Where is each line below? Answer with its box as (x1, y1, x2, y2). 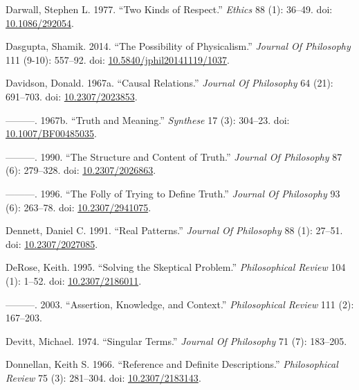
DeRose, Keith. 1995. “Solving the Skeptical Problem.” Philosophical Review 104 (6, 260, 346, 274)
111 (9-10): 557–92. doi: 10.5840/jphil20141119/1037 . (6, 52, 230, 67)
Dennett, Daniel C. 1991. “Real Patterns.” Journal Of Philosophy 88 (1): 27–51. (6, 223, 343, 238)
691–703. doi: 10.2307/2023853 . (6, 89, 138, 103)
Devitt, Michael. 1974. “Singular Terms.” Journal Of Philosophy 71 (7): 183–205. (6, 333, 347, 348)
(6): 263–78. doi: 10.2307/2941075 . (6, 200, 151, 214)
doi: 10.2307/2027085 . (6, 236, 98, 251)
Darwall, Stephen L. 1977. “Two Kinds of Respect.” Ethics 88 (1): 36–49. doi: (6, 2, 333, 16)
